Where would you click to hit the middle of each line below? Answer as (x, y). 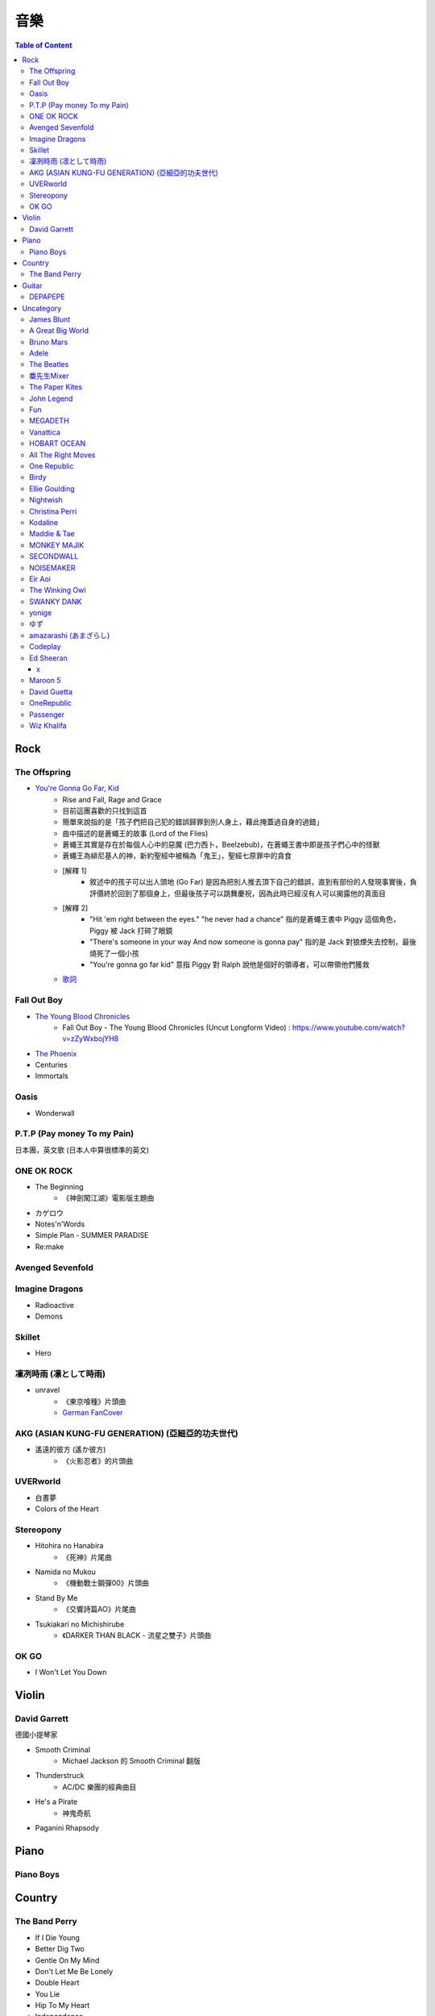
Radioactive (54, 1305)
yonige (41, 613)
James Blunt (50, 319)
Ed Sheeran (48, 658)
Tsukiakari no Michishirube (80, 1624)
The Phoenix (56, 1053)
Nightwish (46, 500)
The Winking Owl (58, 590)
